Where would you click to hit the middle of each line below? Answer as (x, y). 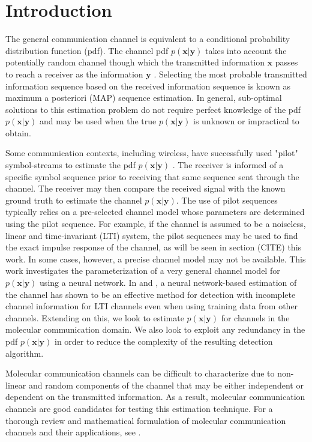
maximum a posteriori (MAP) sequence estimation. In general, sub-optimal (144, 98)
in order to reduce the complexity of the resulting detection (163, 341)
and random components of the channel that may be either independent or (166, 385)
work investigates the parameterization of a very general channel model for (143, 271)
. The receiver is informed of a (228, 165)
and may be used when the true (98, 121)
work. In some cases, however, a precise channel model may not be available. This (156, 259)
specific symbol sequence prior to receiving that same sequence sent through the (152, 176)
